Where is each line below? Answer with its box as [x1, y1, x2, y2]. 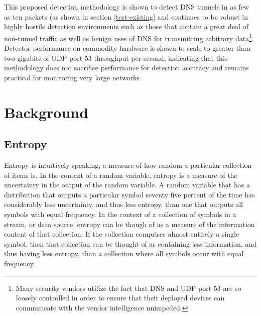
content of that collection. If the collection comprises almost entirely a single [4, 229, 239, 239]
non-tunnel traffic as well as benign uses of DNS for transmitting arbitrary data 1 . [4, 31, 254, 43]
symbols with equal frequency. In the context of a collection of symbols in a [4, 208, 236, 219]
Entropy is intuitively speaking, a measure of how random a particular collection [4, 159, 252, 170]
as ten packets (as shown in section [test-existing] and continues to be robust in [4, 11, 248, 22]
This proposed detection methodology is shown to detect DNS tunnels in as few [4, 2, 249, 12]
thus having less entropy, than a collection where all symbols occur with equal [4, 248, 244, 259]
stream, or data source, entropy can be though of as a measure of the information [4, 219, 255, 229]
